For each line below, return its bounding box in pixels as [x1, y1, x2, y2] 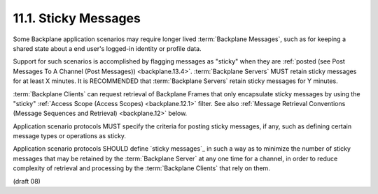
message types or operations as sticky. [13, 132, 126, 140]
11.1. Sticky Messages [13, 10, 141, 26]
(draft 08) [13, 177, 41, 185]
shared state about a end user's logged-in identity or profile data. [13, 44, 202, 52]
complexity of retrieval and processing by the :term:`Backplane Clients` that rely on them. [13, 164, 271, 172]
